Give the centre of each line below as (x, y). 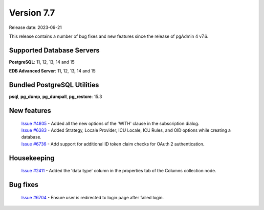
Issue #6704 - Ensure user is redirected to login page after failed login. (92, 197)
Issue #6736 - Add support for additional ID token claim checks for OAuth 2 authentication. (113, 144)
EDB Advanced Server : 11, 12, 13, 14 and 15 (52, 71)
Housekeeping (32, 158)
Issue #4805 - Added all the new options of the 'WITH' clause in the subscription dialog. (110, 123)
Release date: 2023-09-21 (35, 27)
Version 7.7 (32, 13)
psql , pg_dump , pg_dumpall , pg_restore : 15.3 (55, 97)
